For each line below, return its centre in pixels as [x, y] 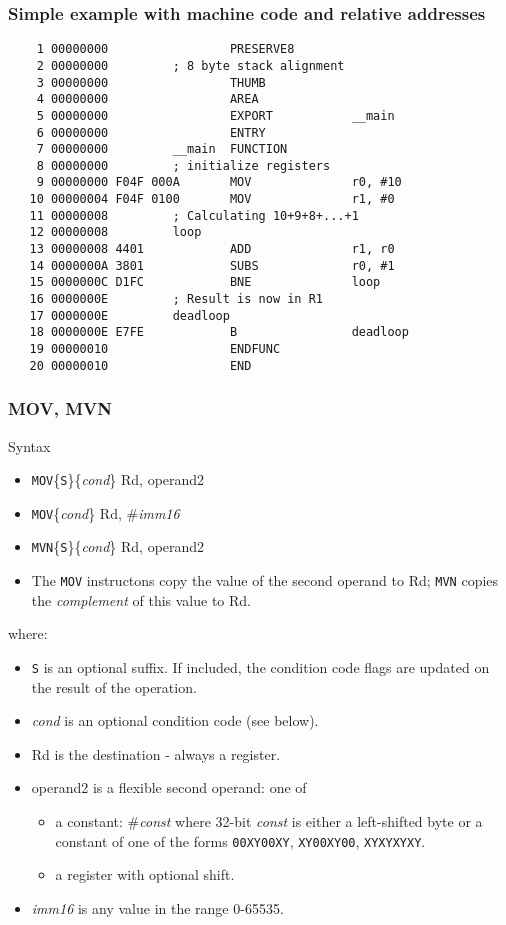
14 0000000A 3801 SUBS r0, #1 [212, 265]
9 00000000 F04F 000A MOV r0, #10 [219, 182]
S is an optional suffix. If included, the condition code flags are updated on [260, 666]
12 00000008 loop [115, 232]
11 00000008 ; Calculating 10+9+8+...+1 [194, 215]
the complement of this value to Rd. [141, 599]
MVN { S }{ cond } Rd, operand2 [118, 546]
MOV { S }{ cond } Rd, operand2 [118, 479]
